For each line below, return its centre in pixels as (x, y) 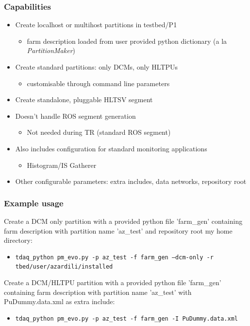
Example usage (34, 203)
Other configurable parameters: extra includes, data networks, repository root (131, 181)
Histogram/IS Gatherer (62, 165)
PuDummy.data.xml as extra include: (59, 301)
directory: (18, 240)
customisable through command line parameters (98, 83)
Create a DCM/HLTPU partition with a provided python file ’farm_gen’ (113, 282)
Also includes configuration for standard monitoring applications (111, 148)
